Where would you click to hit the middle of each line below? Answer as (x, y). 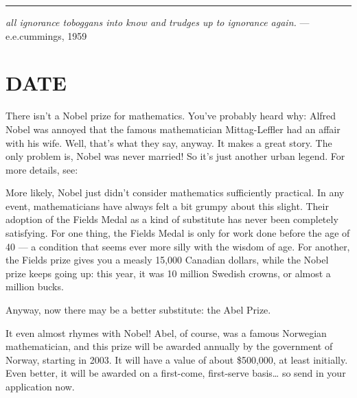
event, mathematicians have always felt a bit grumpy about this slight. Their (167, 206)
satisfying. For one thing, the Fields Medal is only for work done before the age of (178, 233)
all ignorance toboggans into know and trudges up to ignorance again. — (158, 22)
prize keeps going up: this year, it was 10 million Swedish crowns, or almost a (168, 273)
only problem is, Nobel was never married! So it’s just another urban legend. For (175, 156)
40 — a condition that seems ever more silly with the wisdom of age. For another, (178, 246)
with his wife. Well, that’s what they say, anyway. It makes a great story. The (169, 142)
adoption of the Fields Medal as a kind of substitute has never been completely (172, 219)
